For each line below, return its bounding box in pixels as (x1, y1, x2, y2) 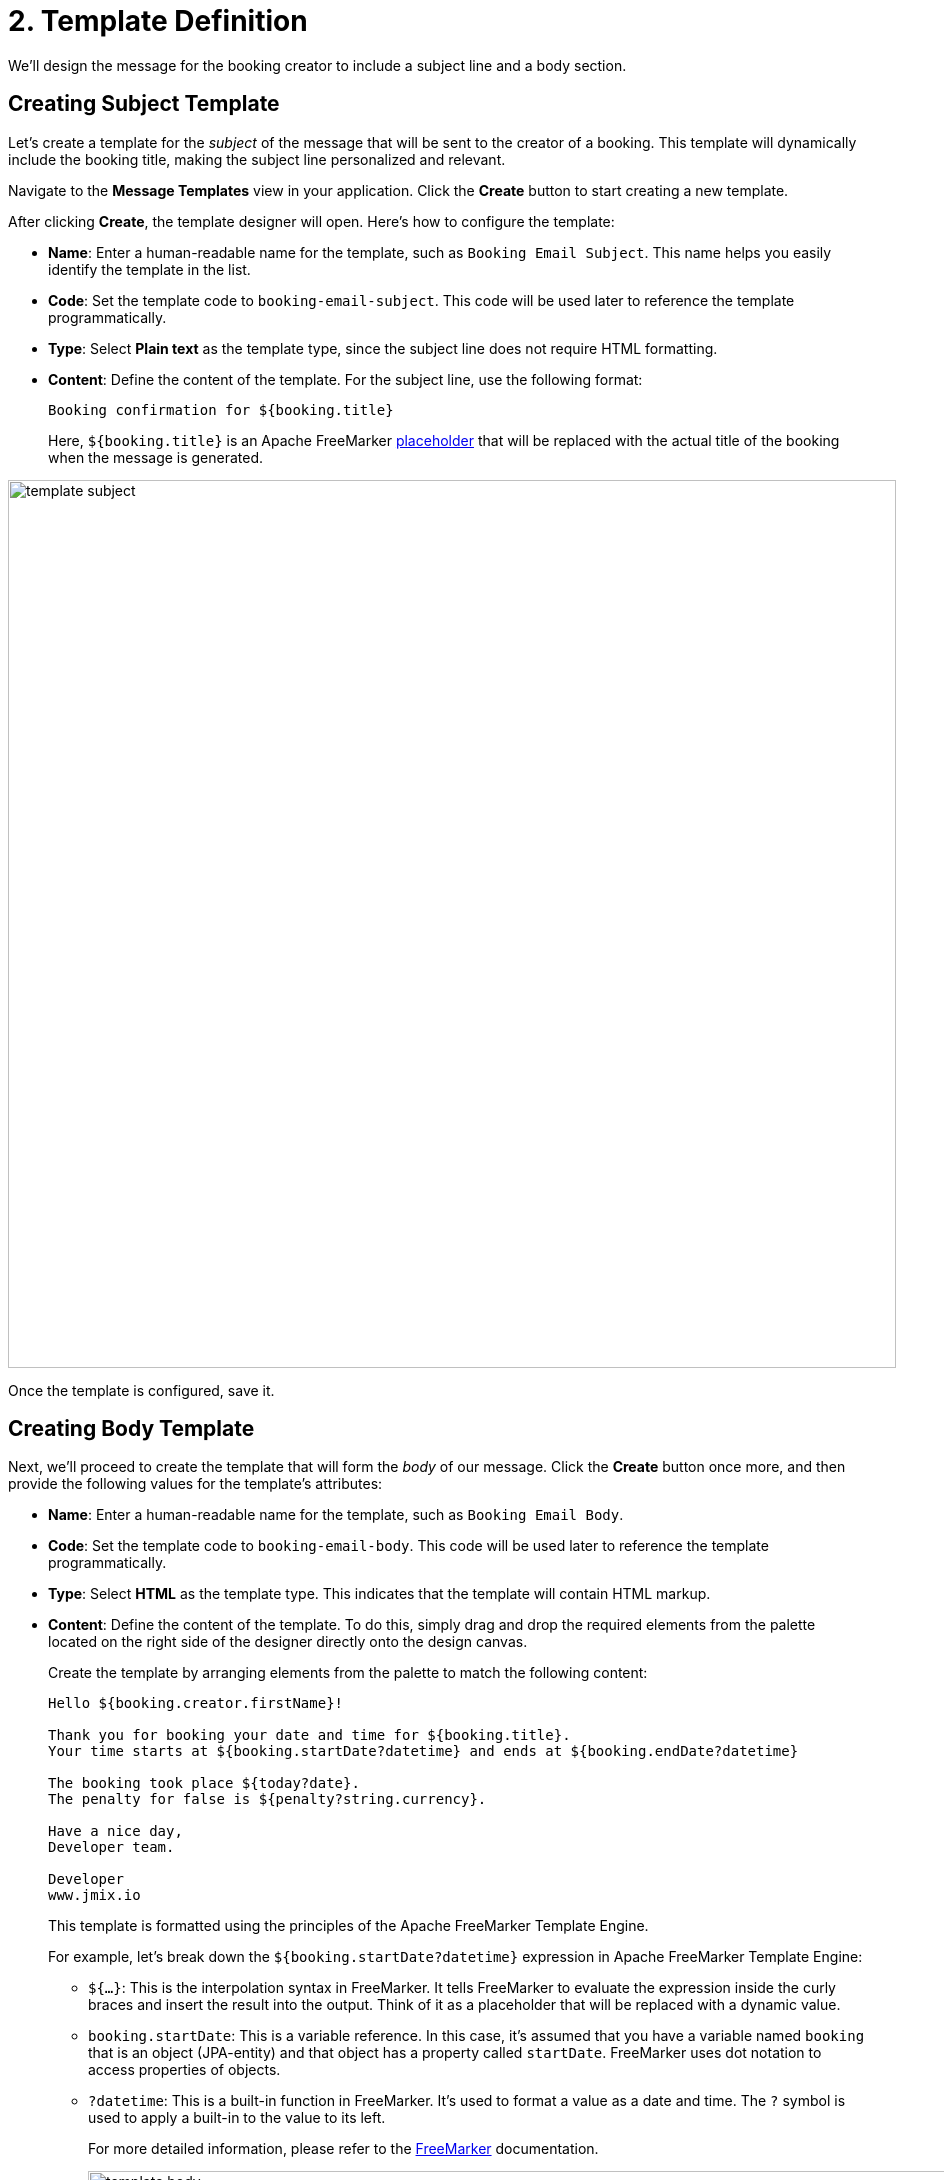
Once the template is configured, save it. (8, 1381, 275, 1399)
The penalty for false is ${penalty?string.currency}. (48, 1791, 487, 1808)
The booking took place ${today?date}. (48, 1775, 360, 1792)
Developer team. (48, 1839, 175, 1856)
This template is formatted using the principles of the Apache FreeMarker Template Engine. (48, 1917, 649, 1935)
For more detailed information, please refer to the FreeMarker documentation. (88, 2140, 599, 2158)
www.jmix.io (48, 1887, 141, 1904)
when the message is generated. (48, 448, 264, 466)
